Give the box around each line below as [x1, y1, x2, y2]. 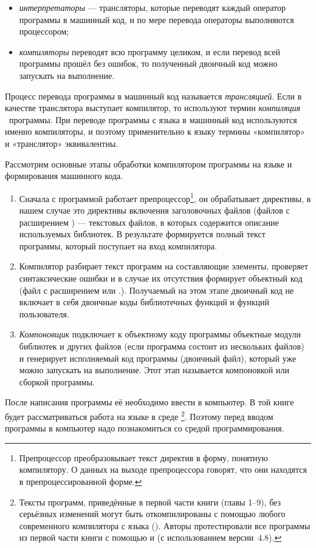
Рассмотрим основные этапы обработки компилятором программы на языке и [5, 157, 292, 170]
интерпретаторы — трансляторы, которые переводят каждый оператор [19, 1, 286, 13]
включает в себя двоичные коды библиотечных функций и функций [19, 296, 270, 308]
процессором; [19, 25, 69, 38]
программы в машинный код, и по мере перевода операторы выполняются [19, 13, 294, 25]
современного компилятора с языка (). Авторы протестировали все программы [19, 519, 311, 532]
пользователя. [19, 307, 69, 320]
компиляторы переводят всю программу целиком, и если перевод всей [19, 45, 281, 58]
